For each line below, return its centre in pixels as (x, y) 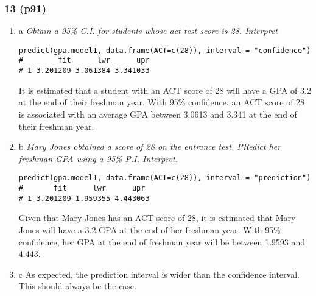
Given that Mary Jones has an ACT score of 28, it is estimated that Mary (157, 218)
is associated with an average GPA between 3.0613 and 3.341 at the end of (158, 114)
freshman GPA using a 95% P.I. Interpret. (98, 158)
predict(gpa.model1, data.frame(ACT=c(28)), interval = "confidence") (165, 50)
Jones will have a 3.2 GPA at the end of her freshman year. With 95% (149, 229)
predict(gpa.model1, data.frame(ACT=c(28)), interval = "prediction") (165, 178)
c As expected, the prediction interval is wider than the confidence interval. (159, 274)
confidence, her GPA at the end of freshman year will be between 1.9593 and (162, 241)
